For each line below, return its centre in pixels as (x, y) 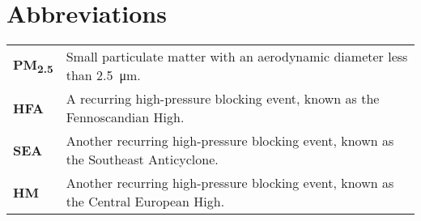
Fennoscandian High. (125, 117)
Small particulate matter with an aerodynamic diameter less (237, 57)
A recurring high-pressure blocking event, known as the (223, 99)
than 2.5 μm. (103, 75)
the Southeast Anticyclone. (142, 159)
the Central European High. (145, 202)
